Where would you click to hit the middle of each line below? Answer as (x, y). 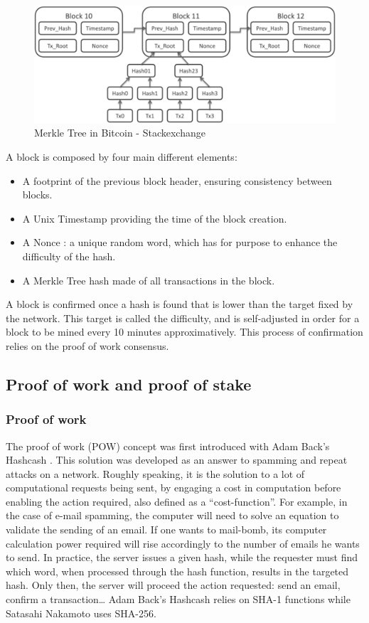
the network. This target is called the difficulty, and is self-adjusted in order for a (183, 318)
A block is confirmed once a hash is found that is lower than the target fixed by (180, 304)
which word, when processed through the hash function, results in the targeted (177, 571)
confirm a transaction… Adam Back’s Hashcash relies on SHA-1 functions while (178, 599)
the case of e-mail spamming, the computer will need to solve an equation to (172, 515)
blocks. (37, 195)
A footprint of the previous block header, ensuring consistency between (177, 180)
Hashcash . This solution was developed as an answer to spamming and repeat (177, 460)
